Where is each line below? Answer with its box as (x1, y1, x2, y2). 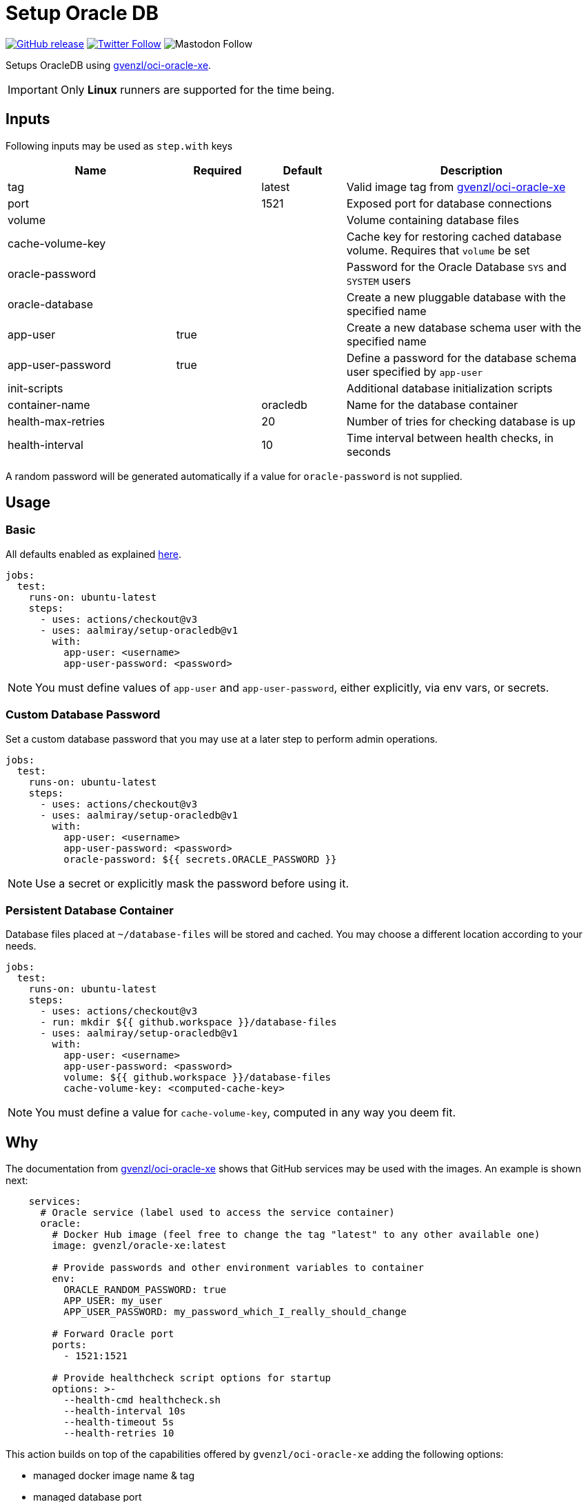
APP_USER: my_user (63, 1295, 163, 1307)
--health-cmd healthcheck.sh (63, 1394, 221, 1406)
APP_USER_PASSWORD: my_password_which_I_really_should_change (63, 1306, 407, 1318)
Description (440, 163, 503, 177)
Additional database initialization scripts (346, 381, 553, 395)
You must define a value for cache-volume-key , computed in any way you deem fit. (35, 1105, 456, 1120)
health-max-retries (8, 414, 105, 428)
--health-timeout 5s (63, 1416, 174, 1428)
